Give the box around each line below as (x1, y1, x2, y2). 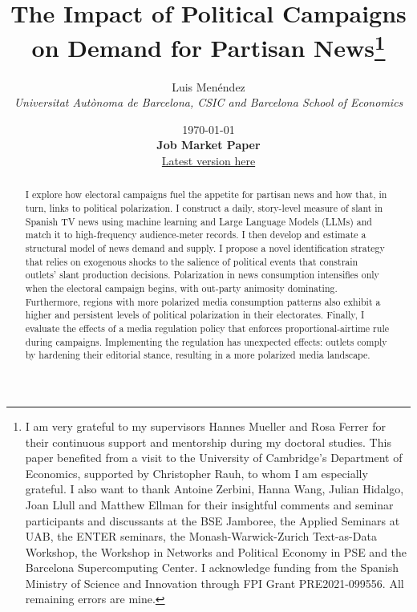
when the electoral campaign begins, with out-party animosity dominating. (25, 282, 338, 294)
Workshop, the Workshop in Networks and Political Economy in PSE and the (25, 543, 407, 560)
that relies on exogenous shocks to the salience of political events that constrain (25, 254, 358, 268)
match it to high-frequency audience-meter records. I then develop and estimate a (25, 228, 366, 241)
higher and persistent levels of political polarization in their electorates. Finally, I (25, 308, 365, 322)
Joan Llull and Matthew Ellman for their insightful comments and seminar (25, 496, 394, 513)
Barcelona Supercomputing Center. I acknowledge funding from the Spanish (25, 559, 399, 576)
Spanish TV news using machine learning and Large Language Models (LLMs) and (25, 214, 372, 228)
